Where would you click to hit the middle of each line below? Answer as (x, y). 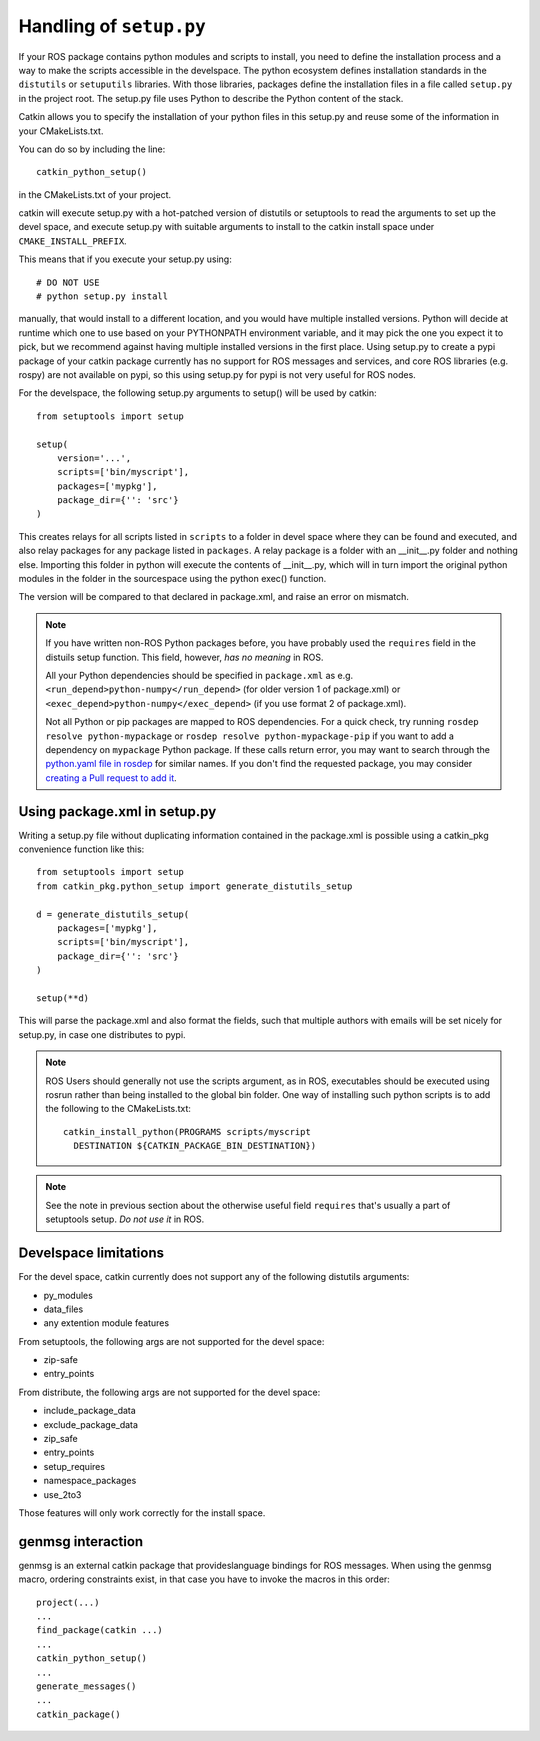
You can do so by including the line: (92, 149)
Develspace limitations (91, 1253)
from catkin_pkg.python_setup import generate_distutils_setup (194, 886)
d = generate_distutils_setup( (113, 914)
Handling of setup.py (112, 26)
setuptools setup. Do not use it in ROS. (125, 1219)
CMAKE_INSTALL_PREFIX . (72, 241)
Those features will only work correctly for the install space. (142, 1513)
